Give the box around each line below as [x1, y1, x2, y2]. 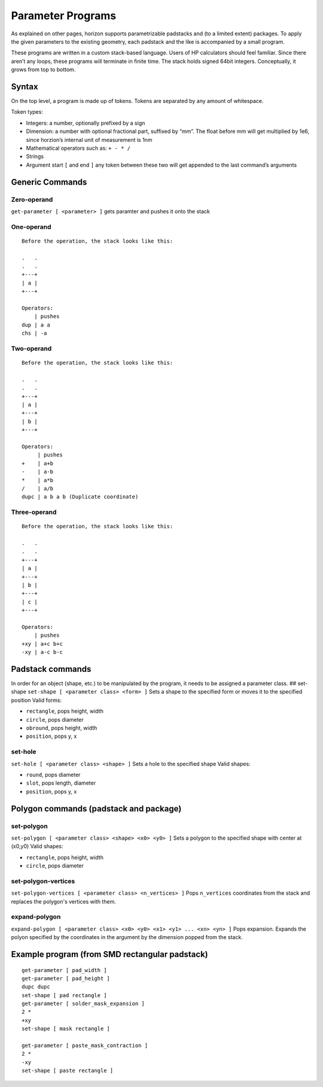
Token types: [11, 108, 43, 116]
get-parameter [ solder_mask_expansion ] [22, 1000, 145, 1007]
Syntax [11, 81, 38, 92]
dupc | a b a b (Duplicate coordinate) [22, 493, 139, 500]
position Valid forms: [11, 697, 62, 704]
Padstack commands [11, 664, 92, 674]
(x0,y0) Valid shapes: [11, 843, 63, 850]
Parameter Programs [11, 9, 117, 22]
